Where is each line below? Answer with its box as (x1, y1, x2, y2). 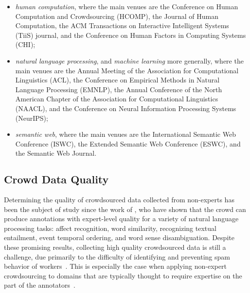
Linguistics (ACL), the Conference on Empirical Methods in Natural (15, 75, 220, 85)
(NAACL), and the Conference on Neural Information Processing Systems (15, 103, 236, 113)
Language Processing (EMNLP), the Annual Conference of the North (15, 84, 222, 94)
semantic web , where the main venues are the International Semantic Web (15, 129, 236, 139)
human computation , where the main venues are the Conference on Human (15, 1, 238, 11)
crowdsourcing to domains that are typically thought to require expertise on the (4, 270, 242, 280)
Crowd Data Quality (4, 172, 109, 187)
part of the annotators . (4, 280, 75, 290)
